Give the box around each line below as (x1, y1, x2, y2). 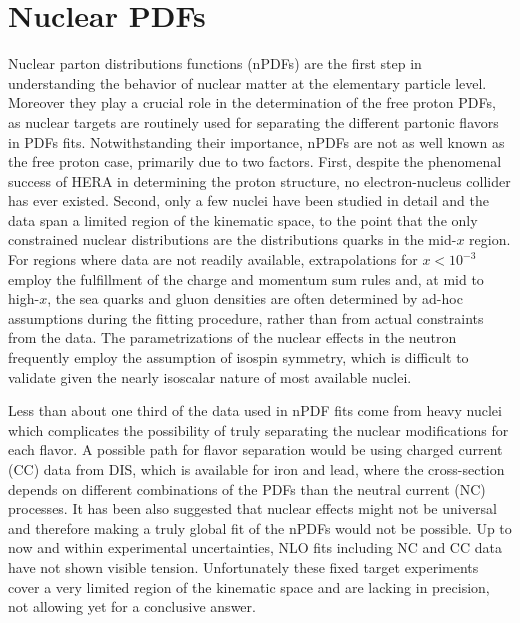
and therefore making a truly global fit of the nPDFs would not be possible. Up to (8, 517, 512, 538)
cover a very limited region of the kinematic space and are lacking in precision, (8, 576, 490, 597)
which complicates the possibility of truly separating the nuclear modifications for (8, 419, 509, 440)
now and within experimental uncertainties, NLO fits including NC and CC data (8, 537, 502, 558)
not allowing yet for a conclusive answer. (8, 596, 256, 617)
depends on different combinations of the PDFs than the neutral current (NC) (8, 478, 486, 499)
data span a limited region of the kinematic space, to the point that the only (8, 209, 478, 230)
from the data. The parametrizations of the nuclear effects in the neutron (8, 327, 457, 348)
